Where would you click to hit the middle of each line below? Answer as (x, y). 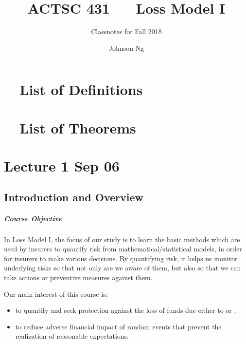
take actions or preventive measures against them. (78, 277)
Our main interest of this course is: (56, 294)
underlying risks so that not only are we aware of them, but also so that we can (123, 268)
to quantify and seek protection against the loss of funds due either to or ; (126, 310)
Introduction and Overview (74, 197)
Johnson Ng (126, 48)
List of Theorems (78, 127)
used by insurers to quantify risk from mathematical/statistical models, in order (123, 249)
